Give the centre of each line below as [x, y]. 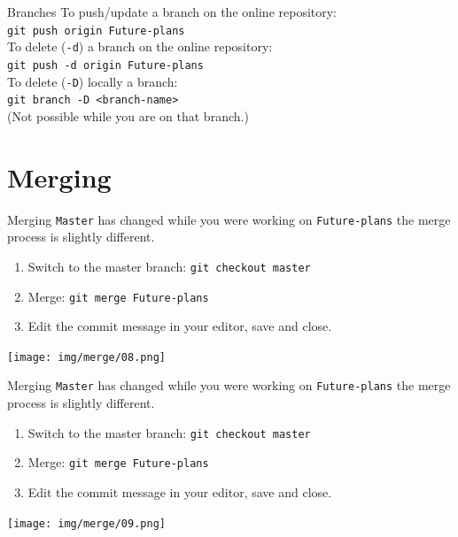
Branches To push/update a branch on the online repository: [172, 12]
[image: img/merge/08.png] [86, 357]
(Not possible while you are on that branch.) [128, 115]
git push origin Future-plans [96, 31]
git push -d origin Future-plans [105, 65]
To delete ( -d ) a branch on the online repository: [140, 46]
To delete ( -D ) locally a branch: [93, 81]
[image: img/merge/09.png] [86, 523]
